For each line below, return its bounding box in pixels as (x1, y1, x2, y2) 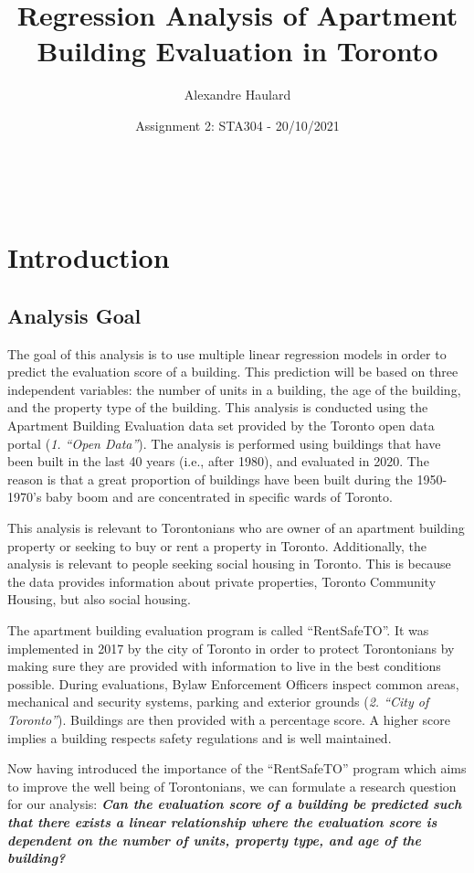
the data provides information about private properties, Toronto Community (7, 571, 437, 591)
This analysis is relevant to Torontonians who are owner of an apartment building (7, 518, 465, 538)
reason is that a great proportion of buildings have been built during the (7, 469, 413, 488)
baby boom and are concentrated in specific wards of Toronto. (46, 487, 393, 506)
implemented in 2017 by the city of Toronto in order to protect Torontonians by (7, 638, 455, 657)
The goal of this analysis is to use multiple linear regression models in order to (7, 344, 447, 363)
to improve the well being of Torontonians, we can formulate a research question (7, 776, 457, 795)
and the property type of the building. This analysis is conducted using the (7, 398, 428, 417)
